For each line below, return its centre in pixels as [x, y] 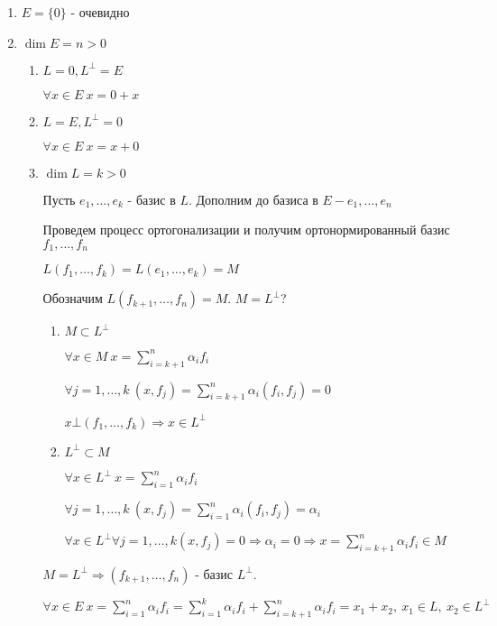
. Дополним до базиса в [253, 199]
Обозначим [73, 298]
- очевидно [100, 12]
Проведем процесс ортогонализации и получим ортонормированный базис [246, 230]
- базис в [152, 199]
